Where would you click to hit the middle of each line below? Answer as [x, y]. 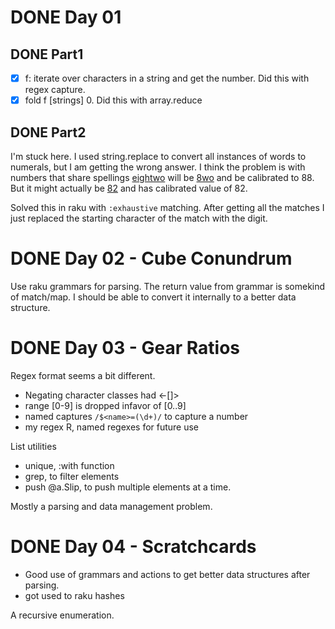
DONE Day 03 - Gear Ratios [125, 348]
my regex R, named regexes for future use [112, 427]
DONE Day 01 [66, 17]
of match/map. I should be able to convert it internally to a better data [153, 297]
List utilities [33, 446]
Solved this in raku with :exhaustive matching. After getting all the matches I [167, 207]
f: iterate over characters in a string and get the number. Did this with [167, 78]
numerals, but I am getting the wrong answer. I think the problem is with [158, 167]
